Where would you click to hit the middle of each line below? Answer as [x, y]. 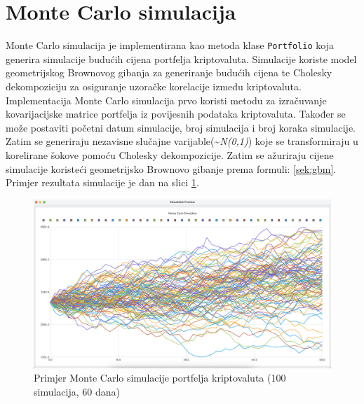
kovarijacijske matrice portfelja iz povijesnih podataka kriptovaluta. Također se [176, 114]
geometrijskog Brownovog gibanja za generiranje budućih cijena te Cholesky [169, 72]
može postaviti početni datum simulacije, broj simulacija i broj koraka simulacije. [181, 127]
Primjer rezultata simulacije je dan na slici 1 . [102, 182]
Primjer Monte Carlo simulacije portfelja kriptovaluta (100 [160, 378]
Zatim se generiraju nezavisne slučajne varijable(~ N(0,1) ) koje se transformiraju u [182, 141]
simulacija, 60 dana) [77, 391]
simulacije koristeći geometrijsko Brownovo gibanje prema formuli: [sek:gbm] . [171, 168]
